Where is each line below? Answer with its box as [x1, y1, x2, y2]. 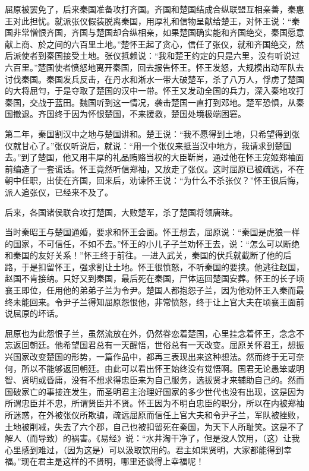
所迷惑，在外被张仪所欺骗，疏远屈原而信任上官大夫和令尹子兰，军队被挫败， [5, 409, 304, 421]
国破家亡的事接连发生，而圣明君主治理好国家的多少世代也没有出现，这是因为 [5, 385, 304, 397]
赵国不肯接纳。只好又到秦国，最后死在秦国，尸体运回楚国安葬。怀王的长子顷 [5, 272, 304, 285]
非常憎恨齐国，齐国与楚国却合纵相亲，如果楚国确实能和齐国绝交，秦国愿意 [12, 26, 304, 39]
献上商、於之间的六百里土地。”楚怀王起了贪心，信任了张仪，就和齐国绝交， [5, 37, 296, 50]
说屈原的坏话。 [5, 307, 63, 320]
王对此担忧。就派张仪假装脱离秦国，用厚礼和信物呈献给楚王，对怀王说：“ [5, 14, 292, 27]
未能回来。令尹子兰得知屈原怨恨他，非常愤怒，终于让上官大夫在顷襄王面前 [12, 295, 304, 308]
